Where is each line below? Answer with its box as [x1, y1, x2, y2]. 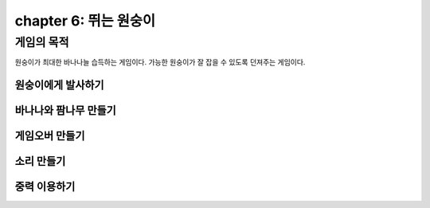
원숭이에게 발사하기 [14, 78, 104, 92]
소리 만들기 [14, 155, 66, 168]
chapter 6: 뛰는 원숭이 [14, 12, 156, 29]
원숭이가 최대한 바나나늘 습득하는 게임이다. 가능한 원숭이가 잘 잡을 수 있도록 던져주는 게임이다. [14, 57, 306, 67]
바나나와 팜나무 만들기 [14, 104, 117, 117]
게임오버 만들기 [14, 129, 85, 143]
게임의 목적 [14, 35, 69, 49]
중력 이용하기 [14, 180, 76, 194]
